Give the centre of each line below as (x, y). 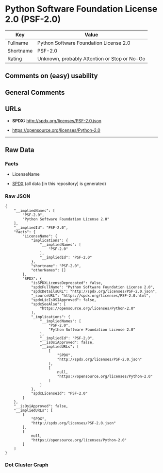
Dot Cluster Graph (27, 465)
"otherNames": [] (49, 270)
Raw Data (20, 150)
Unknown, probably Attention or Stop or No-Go (91, 58)
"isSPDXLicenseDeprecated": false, (67, 283)
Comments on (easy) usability (51, 76)
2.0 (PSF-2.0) (33, 19)
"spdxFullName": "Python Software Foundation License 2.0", (93, 287)
